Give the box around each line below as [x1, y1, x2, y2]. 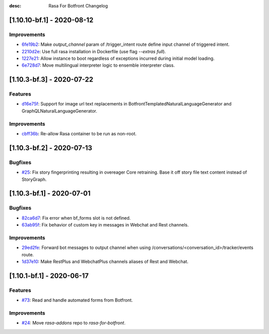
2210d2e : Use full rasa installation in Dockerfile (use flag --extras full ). [21, 48, 166, 54]
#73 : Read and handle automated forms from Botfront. [21, 297, 133, 303]
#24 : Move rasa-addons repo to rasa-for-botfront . [21, 320, 126, 326]
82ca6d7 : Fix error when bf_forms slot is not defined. [21, 215, 131, 221]
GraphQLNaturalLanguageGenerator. [21, 108, 97, 114]
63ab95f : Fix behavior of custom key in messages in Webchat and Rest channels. [21, 222, 189, 228]
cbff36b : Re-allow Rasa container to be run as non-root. [21, 131, 137, 137]
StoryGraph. [21, 176, 47, 182]
